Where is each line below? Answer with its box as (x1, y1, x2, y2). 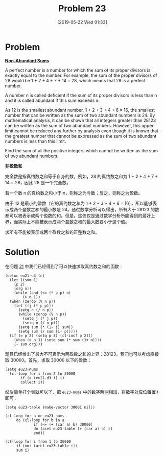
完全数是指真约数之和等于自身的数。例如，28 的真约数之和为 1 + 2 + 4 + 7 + (5, 173, 158, 179)
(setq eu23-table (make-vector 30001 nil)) (5, 405, 95, 409)
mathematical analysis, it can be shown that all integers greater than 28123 (5, 117, 156, 123)
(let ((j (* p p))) (14, 303, 54, 308)
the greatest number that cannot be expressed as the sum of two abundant (5, 133, 157, 139)
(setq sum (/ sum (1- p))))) (18, 329, 78, 334)
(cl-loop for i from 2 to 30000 (9, 371, 76, 376)
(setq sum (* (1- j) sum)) (18, 324, 73, 330)
